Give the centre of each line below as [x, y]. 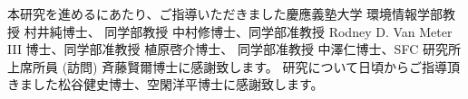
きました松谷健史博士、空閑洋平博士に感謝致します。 [166, 84]
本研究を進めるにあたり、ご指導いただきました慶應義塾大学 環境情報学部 [225, 13]
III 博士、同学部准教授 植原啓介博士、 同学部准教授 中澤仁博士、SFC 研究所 [234, 49]
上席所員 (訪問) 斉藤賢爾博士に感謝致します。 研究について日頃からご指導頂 [234, 66]
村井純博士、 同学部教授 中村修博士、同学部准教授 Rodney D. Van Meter [238, 31]
